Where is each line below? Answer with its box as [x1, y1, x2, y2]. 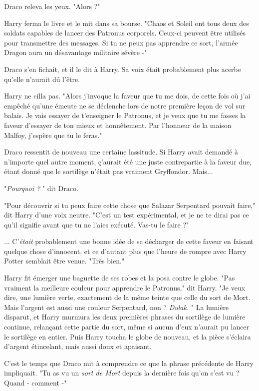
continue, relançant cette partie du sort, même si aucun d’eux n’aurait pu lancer [4, 321, 250, 332]
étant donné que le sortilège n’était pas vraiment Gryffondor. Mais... [4, 166, 213, 176]
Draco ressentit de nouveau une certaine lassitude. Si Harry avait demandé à [4, 146, 238, 157]
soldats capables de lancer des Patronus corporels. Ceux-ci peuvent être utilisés [4, 27, 246, 38]
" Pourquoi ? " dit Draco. [4, 182, 78, 193]
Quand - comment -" [4, 377, 67, 387]
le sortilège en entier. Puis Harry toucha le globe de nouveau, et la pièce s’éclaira [4, 331, 251, 341]
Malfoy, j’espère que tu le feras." [4, 129, 102, 140]
